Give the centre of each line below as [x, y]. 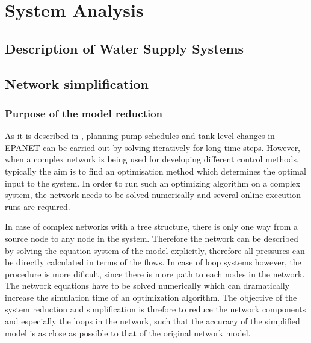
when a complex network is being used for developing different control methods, [152, 159]
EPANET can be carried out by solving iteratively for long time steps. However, [153, 147]
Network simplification [77, 83]
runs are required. [38, 206]
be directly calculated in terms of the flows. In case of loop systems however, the [153, 262]
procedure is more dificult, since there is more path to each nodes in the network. [155, 273]
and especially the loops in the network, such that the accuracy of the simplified [152, 321]
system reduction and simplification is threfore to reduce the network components [155, 309]
